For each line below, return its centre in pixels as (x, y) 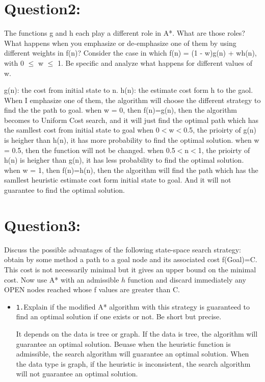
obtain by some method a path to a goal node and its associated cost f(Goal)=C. (131, 259)
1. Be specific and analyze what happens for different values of (155, 62)
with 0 (14, 62)
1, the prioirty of (224, 150)
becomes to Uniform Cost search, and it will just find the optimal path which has (131, 120)
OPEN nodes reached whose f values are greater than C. (92, 289)
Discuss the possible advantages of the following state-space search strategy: (123, 249)
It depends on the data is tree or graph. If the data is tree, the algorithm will (137, 333)
